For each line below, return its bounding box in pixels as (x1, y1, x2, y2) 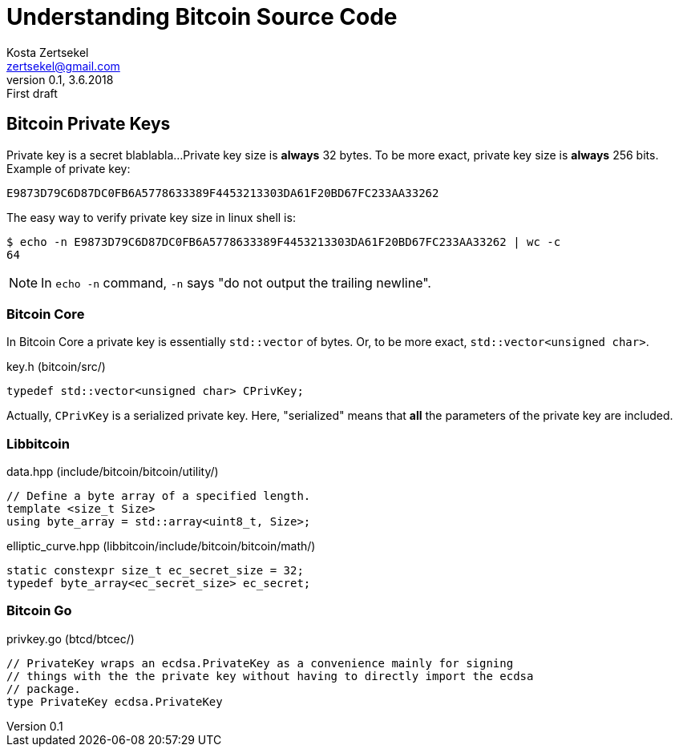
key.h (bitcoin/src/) (6, 360, 106, 374)
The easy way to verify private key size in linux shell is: (6, 210, 296, 224)
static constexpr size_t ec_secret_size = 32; (6, 564, 304, 578)
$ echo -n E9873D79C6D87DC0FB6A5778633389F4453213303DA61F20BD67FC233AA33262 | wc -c (6, 235, 561, 248)
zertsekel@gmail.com (6, 58, 120, 73)
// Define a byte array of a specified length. (6, 489, 311, 503)
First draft (6, 86, 58, 100)
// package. (6, 682, 81, 695)
